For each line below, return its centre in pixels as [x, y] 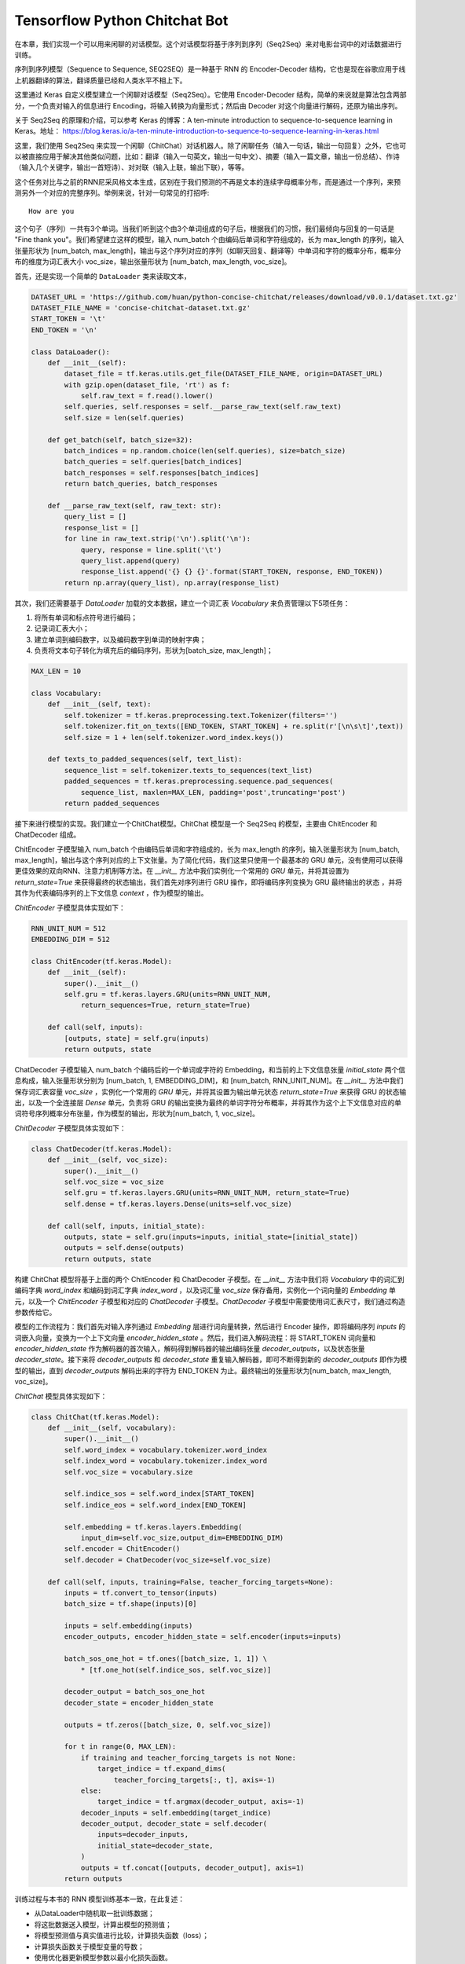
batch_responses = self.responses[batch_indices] [161, 473]
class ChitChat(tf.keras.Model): [95, 1417]
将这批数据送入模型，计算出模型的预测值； [103, 1924]
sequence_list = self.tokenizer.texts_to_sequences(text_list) [189, 770]
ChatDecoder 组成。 [48, 835]
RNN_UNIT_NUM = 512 [68, 928]
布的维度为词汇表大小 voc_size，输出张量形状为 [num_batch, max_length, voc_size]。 [153, 262]
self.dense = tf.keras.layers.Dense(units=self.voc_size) [178, 1204]
